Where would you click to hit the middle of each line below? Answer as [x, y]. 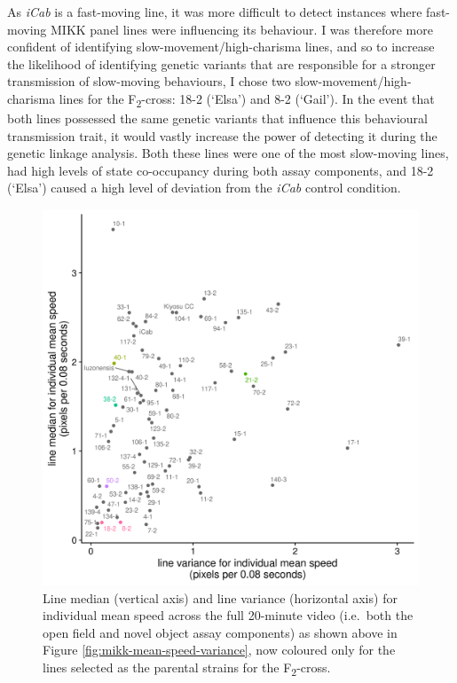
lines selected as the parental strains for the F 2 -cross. [187, 668]
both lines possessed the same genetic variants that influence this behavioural [217, 118]
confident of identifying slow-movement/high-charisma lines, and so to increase [221, 47]
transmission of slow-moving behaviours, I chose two [149, 81]
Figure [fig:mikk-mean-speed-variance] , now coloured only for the [219, 650]
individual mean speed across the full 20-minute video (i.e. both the [228, 615]
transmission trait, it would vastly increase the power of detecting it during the [222, 135]
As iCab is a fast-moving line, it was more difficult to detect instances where [215, 12]
